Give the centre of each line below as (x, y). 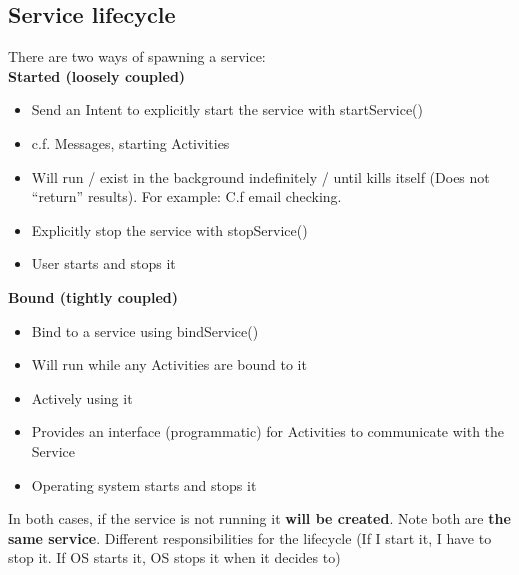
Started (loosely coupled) (97, 75)
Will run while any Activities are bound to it (169, 364)
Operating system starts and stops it (144, 484)
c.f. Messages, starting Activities (130, 142)
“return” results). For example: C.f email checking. (186, 196)
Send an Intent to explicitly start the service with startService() (227, 109)
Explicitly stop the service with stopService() (169, 229)
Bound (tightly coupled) (93, 296)
